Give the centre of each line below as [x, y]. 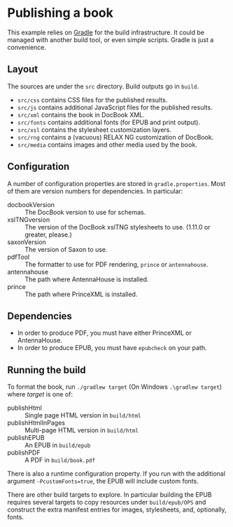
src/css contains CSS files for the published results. [92, 100]
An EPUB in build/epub [58, 445]
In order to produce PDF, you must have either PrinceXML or [105, 333]
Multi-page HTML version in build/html [82, 430]
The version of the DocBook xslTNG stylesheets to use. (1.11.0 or [118, 227]
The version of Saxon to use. [66, 249]
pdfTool [19, 257]
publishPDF [24, 453]
